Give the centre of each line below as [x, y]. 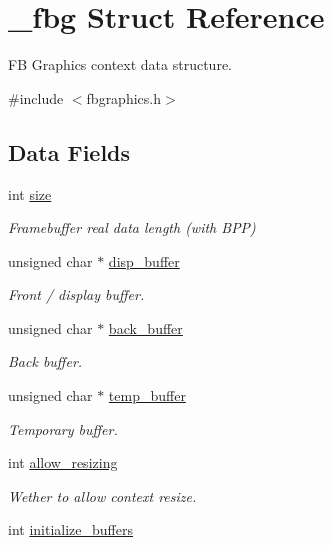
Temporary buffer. [63, 428]
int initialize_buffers [70, 529]
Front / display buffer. [76, 294]
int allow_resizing [63, 462]
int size [30, 193]
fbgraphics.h [123, 97]
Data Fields [69, 151]
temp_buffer [147, 395]
